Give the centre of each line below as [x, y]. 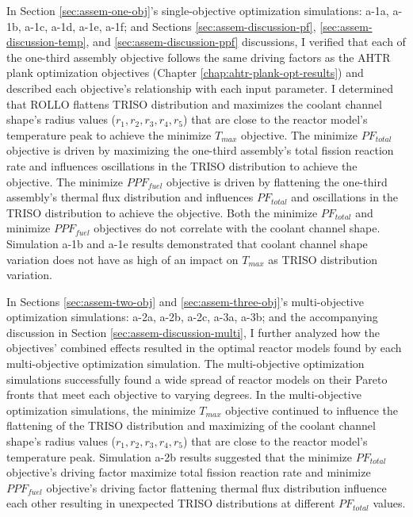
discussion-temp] [46, 42]
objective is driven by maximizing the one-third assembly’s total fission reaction [200, 150]
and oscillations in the [345, 197]
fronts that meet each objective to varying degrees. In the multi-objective [184, 394]
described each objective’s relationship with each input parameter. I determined [200, 88]
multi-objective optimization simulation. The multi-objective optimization [185, 364]
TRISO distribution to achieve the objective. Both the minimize [162, 212]
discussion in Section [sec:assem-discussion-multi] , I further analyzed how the [193, 332]
